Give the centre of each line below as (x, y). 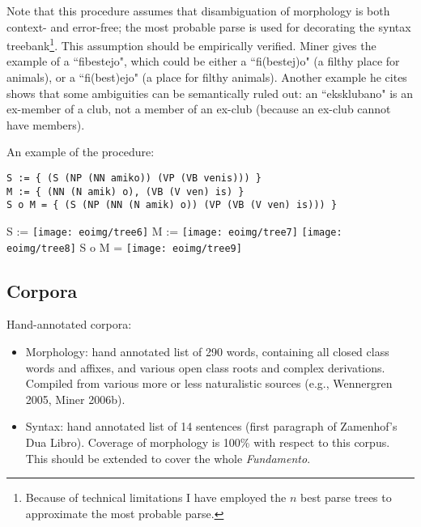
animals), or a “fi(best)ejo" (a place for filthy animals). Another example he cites (207, 77)
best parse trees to (346, 497)
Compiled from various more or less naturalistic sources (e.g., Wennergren (209, 383)
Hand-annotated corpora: (69, 324)
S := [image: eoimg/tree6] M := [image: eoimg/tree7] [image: (174, 230)
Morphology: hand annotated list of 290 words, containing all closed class (207, 352)
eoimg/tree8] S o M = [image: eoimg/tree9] (124, 246)
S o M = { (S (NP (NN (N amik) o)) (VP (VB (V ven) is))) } (172, 205)
